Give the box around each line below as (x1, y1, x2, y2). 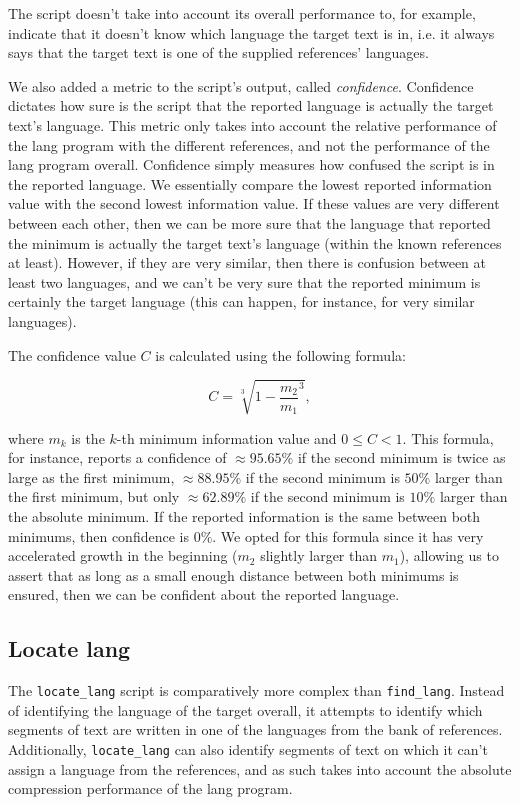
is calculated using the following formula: (155, 344, 406, 365)
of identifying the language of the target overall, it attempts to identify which (8, 699, 483, 720)
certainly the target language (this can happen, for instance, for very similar (8, 291, 475, 312)
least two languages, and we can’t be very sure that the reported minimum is (8, 271, 481, 292)
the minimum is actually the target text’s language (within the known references (8, 232, 502, 253)
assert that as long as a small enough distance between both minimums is (8, 564, 459, 585)
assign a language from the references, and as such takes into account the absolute (8, 758, 512, 779)
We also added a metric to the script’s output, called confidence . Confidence (8, 75, 474, 96)
